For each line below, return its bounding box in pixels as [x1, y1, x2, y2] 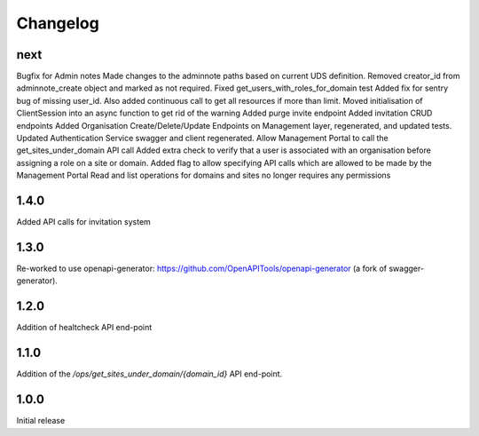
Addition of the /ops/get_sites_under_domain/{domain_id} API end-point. [16, 369, 283, 379]
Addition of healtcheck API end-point [16, 322, 153, 333]
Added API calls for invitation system [16, 217, 151, 227]
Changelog [16, 13, 99, 33]
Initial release [16, 416, 66, 426]
